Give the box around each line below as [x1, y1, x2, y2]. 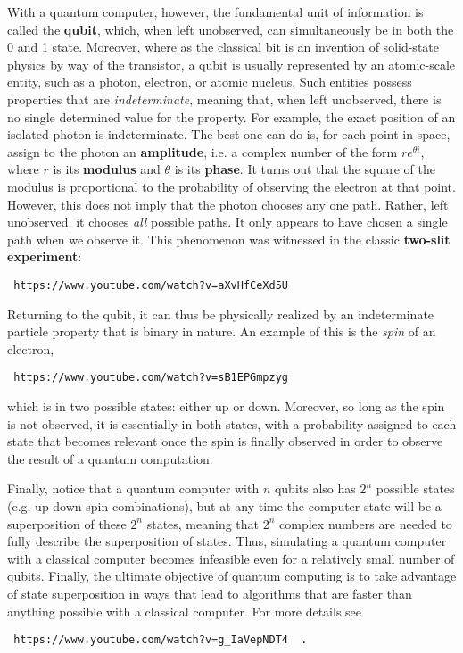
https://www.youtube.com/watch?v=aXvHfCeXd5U [13, 278, 288, 292]
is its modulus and [53, 160, 161, 178]
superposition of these [7, 514, 127, 533]
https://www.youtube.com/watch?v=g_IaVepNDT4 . [13, 633, 308, 647]
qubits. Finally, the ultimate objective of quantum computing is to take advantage [7, 566, 457, 585]
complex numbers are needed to [279, 514, 452, 533]
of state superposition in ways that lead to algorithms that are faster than [7, 583, 412, 602]
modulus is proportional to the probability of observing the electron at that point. [7, 177, 456, 195]
